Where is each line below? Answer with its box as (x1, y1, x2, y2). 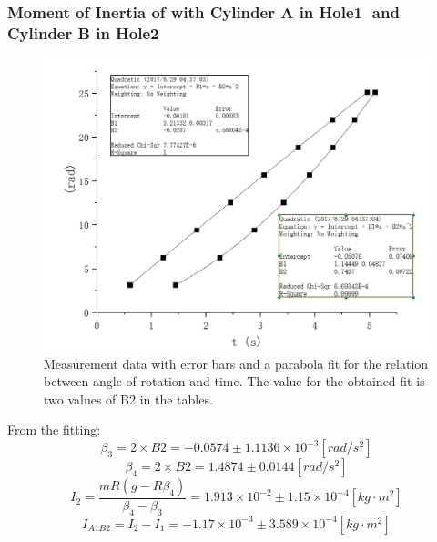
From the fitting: (7, 420, 101, 439)
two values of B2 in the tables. (44, 389, 213, 408)
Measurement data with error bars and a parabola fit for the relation (44, 353, 429, 373)
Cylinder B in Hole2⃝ (7, 21, 164, 44)
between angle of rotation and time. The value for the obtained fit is (44, 372, 425, 391)
